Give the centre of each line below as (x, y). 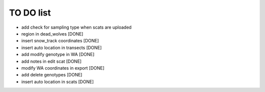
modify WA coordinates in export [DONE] (63, 68)
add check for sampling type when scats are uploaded (77, 27)
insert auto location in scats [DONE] (58, 82)
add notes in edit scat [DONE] (52, 61)
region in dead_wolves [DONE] (52, 34)
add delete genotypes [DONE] (52, 75)
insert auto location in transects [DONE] (62, 47)
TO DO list (30, 13)
